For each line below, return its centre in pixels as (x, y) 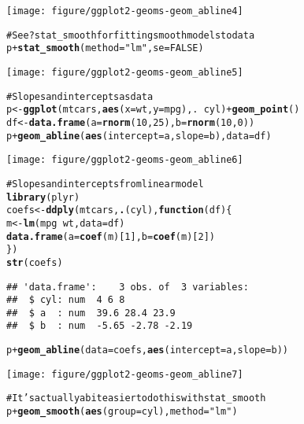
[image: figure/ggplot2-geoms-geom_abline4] (125, 11)
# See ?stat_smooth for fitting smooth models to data (131, 35)
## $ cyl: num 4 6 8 (66, 300)
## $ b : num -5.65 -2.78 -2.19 (100, 326)
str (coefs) (35, 262)
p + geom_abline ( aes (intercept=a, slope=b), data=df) (139, 136)
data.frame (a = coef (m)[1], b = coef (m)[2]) (111, 236)
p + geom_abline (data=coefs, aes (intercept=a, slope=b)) (147, 350)
